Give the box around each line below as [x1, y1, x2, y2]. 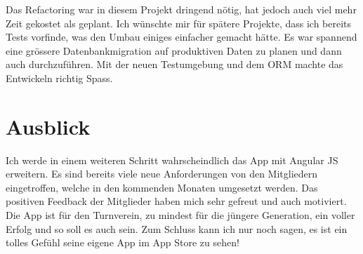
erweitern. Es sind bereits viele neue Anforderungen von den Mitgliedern [6, 166, 318, 181]
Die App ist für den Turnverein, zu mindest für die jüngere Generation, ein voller [6, 208, 355, 222]
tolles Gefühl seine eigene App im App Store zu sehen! [6, 235, 239, 250]
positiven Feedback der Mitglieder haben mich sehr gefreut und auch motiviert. [6, 194, 347, 208]
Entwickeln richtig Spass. [6, 70, 113, 85]
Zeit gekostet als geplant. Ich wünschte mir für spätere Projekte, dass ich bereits [6, 15, 352, 30]
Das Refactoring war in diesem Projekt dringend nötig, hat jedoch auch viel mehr [6, 2, 357, 16]
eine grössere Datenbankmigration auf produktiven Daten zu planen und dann [6, 43, 342, 58]
